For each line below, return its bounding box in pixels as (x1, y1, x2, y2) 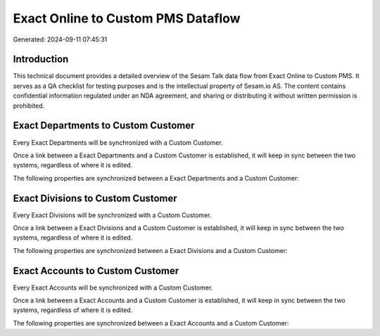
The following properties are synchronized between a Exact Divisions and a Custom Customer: (13, 246, 288, 254)
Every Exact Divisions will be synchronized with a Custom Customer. (13, 211, 212, 219)
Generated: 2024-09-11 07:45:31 (13, 35, 108, 44)
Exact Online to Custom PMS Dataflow (13, 11, 241, 26)
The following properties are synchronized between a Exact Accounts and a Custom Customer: (13, 318, 289, 327)
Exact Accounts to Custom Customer (13, 264, 179, 277)
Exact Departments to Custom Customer (13, 119, 195, 131)
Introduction (13, 53, 69, 65)
